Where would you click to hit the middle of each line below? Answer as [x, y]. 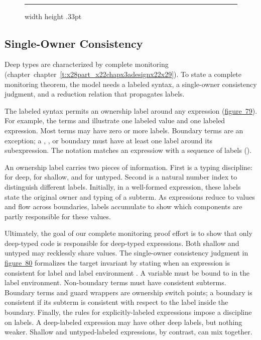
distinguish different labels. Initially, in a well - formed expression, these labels [123, 186]
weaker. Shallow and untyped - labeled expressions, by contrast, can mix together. [128, 332]
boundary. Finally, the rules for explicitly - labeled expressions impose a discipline [128, 312]
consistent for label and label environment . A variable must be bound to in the [127, 272]
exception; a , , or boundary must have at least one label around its [109, 140]
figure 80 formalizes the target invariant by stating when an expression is [117, 263]
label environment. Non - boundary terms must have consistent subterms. [115, 282]
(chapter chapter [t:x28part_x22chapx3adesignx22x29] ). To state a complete [123, 74]
